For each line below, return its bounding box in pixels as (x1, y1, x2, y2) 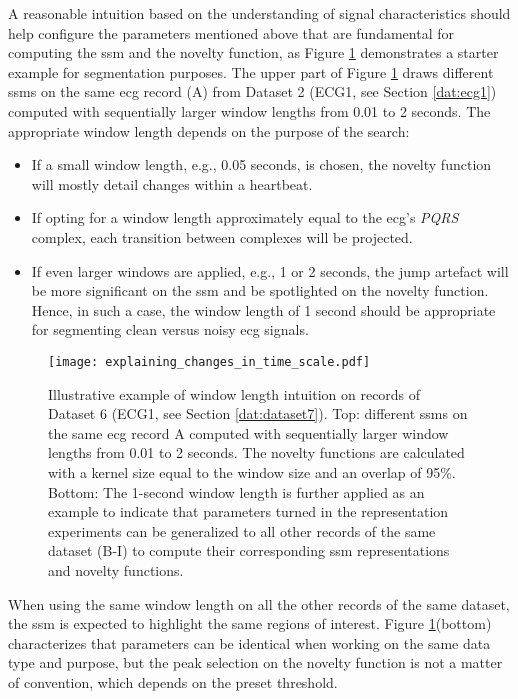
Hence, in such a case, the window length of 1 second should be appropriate (31, 299, 496, 320)
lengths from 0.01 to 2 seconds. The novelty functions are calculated (48, 442, 465, 463)
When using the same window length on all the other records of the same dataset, (8, 593, 510, 614)
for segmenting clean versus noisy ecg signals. (31, 319, 309, 340)
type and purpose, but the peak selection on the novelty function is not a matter (8, 652, 503, 673)
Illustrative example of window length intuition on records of (48, 383, 421, 404)
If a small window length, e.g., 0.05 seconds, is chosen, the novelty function (31, 154, 492, 175)
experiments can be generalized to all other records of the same (48, 520, 436, 541)
